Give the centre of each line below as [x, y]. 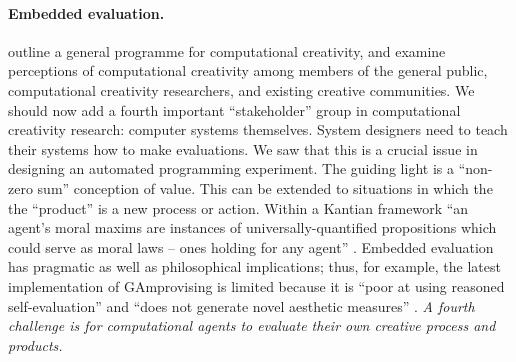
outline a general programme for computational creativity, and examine [227, 50]
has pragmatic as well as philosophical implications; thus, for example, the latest [254, 266]
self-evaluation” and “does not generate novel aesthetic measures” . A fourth [241, 305]
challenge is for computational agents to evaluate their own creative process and [252, 325]
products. [35, 344]
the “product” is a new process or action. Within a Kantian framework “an [238, 207]
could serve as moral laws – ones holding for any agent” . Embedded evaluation [251, 246]
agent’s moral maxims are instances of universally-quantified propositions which [252, 227]
